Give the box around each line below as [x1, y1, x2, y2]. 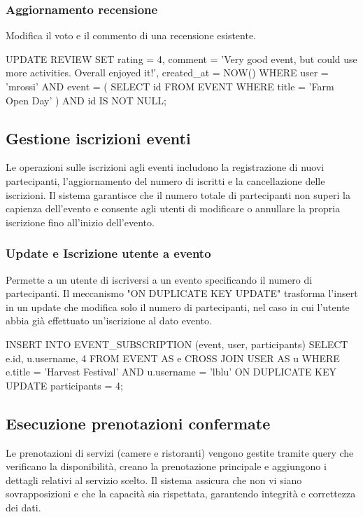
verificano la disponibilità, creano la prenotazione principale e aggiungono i [6, 459, 327, 474]
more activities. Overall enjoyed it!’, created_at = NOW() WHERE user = [6, 65, 329, 80]
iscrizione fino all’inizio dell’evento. [6, 214, 155, 229]
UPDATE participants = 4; [6, 378, 123, 392]
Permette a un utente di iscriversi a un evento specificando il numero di [6, 272, 313, 287]
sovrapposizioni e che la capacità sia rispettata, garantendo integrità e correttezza [6, 486, 356, 501]
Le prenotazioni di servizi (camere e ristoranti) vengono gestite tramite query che [6, 445, 354, 460]
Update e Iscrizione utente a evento [6, 244, 211, 262]
